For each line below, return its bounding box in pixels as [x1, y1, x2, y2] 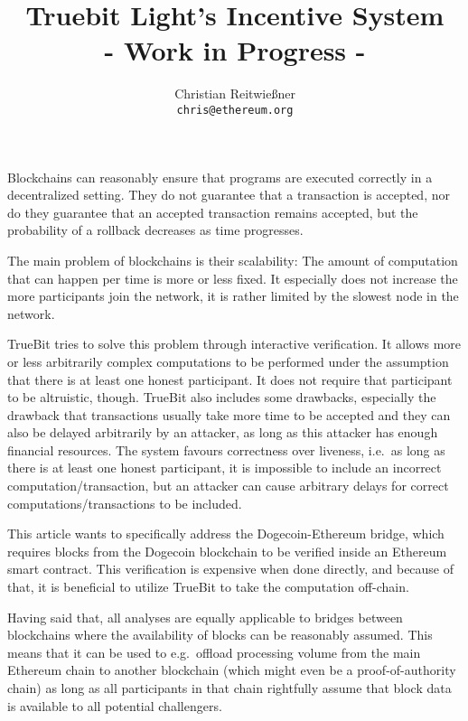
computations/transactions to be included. [7, 493, 242, 512]
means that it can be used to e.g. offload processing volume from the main [7, 642, 421, 661]
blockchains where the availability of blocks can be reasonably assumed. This [7, 625, 433, 644]
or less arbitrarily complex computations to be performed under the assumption [7, 351, 449, 370]
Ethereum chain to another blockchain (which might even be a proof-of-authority [7, 660, 456, 679]
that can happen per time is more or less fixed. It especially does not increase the [7, 268, 458, 287]
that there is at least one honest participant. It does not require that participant [7, 370, 453, 389]
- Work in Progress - [104, 32, 366, 69]
